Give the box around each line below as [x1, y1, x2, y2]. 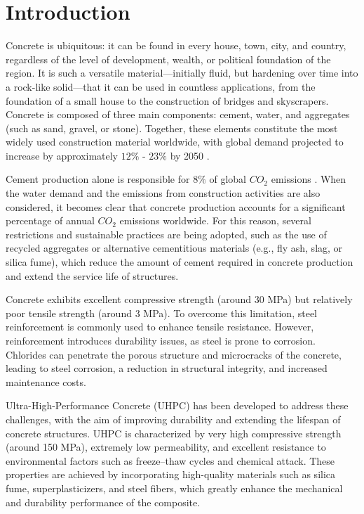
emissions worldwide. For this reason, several [119, 213, 311, 228]
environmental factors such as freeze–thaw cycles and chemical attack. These [6, 453, 335, 468]
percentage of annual [6, 213, 95, 228]
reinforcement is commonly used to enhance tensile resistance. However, [6, 319, 314, 334]
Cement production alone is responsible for [6, 172, 190, 186]
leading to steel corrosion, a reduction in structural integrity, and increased [6, 361, 328, 375]
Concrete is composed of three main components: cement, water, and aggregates [6, 107, 350, 122]
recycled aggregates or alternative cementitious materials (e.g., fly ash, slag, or [6, 240, 343, 255]
